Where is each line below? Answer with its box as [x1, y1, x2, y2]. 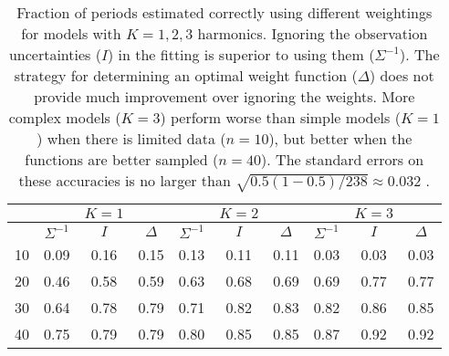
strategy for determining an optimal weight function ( [14, 65, 358, 86]
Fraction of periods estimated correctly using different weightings [16, 2, 433, 23]
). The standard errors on [261, 149, 424, 170]
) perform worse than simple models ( [160, 107, 401, 128]
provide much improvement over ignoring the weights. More [34, 86, 415, 107]
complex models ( [8, 107, 121, 128]
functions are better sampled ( [25, 149, 219, 170]
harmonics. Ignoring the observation [197, 23, 428, 44]
